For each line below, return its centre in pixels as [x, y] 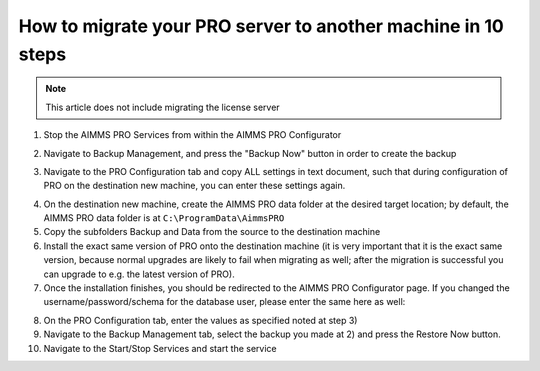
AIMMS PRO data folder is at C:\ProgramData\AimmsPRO [164, 218]
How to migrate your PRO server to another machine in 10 [261, 26]
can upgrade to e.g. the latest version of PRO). [139, 274]
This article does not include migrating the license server [162, 107]
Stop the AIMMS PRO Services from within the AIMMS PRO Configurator [192, 135]
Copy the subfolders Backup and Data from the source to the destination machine [212, 232]
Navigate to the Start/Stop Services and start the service [160, 348]
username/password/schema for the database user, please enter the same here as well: [224, 302]
